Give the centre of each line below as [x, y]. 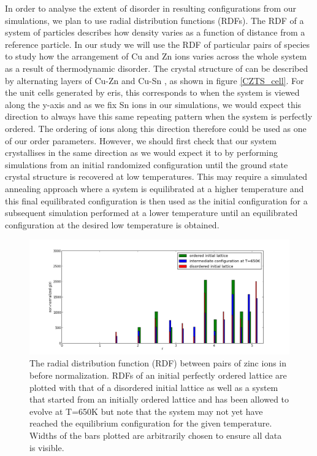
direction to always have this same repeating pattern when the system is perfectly [159, 116]
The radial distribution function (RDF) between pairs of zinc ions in [158, 363]
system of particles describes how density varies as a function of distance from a [155, 32]
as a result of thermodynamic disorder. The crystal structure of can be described [157, 68]
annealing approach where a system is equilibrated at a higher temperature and [155, 188]
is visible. [47, 447]
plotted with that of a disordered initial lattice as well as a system [154, 387]
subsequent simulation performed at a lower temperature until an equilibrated [151, 213]
